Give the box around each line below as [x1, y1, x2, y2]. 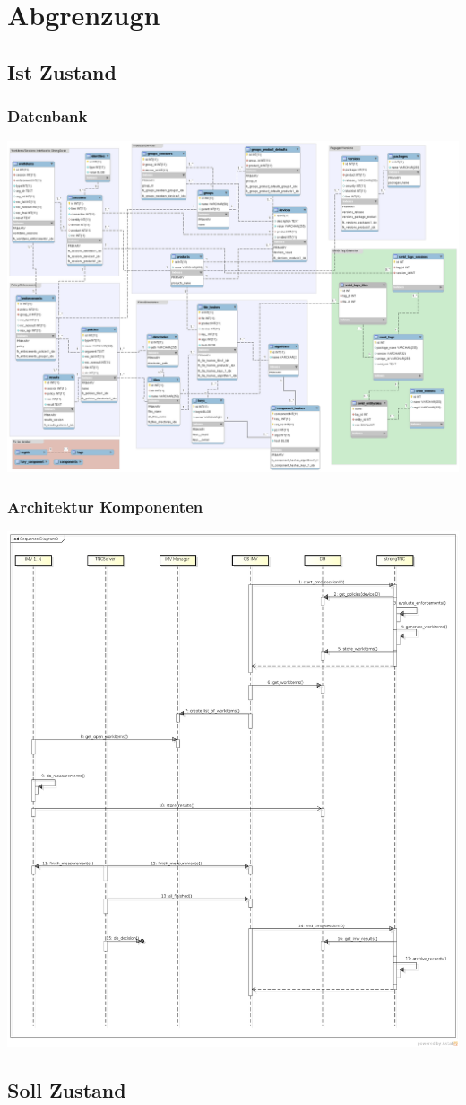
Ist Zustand [7, 57, 116, 85]
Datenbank [7, 105, 88, 127]
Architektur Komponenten [7, 495, 203, 518]
